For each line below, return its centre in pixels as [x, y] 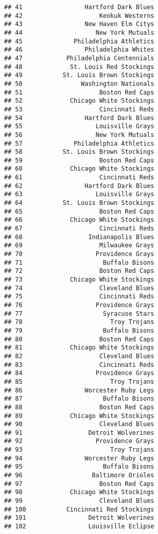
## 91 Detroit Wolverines [79, 433]
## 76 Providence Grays [79, 305]
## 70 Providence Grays [79, 254]
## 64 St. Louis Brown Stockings [79, 203]
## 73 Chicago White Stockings [79, 280]
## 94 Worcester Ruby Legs [79, 458]
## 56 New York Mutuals [79, 135]
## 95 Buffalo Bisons [79, 467]
